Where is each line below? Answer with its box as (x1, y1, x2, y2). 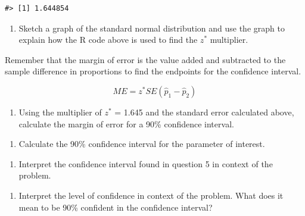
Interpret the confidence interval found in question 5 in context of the (18, 157, 273, 170)
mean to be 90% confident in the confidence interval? (18, 201, 213, 213)
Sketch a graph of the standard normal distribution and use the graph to (18, 21, 285, 34)
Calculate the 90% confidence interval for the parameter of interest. (18, 137, 265, 150)
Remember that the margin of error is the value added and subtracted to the (5, 53, 286, 65)
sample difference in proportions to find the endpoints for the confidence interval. (5, 65, 301, 77)
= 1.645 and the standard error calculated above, (114, 105, 294, 118)
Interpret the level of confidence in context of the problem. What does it (18, 189, 284, 201)
